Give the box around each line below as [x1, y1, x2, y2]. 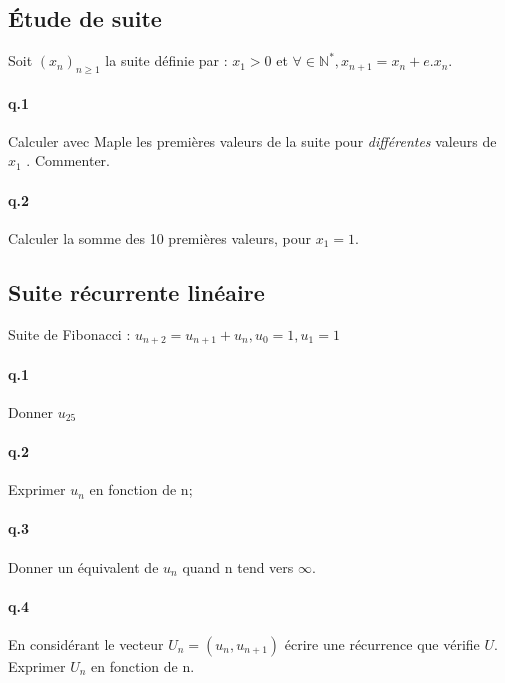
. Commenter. [26, 150, 111, 171]
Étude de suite [8, 3, 162, 34]
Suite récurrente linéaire [8, 276, 265, 307]
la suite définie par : [105, 50, 228, 71]
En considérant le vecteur [8, 634, 164, 654]
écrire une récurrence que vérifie [284, 634, 480, 654]
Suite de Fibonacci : [8, 323, 131, 344]
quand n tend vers [182, 556, 294, 577]
